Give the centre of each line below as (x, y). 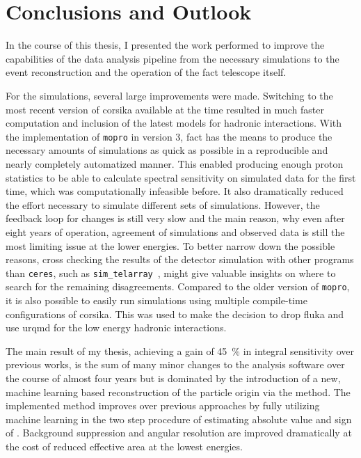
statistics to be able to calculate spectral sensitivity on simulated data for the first (181, 177)
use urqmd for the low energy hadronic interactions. (116, 327)
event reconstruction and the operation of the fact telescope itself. (146, 72)
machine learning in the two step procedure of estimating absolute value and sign (179, 419)
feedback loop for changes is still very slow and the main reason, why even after (175, 218)
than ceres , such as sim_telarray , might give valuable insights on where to (171, 273)
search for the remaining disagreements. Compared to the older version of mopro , (178, 286)
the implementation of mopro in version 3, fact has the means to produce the (169, 136)
